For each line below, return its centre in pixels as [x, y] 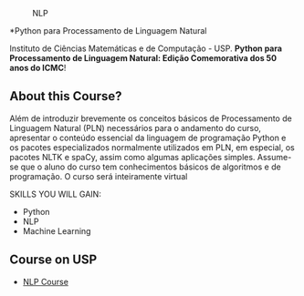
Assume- [274, 157]
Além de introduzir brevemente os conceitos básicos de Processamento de [151, 118]
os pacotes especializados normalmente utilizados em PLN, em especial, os [152, 147]
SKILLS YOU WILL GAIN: [56, 194]
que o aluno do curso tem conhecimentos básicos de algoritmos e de [151, 167]
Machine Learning [57, 230]
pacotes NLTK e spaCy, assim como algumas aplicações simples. [132, 157]
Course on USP [53, 260]
